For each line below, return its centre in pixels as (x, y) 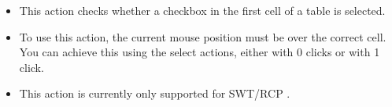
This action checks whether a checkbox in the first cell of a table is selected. (202, 10)
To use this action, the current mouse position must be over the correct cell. (203, 36)
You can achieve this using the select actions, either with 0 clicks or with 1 (200, 52)
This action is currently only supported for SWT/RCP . (155, 93)
